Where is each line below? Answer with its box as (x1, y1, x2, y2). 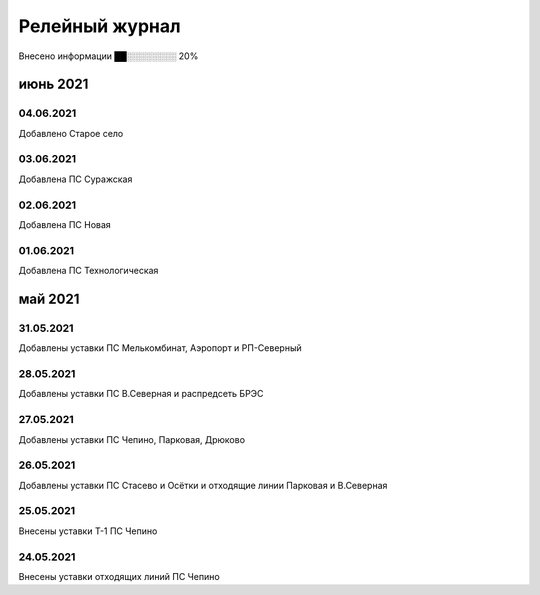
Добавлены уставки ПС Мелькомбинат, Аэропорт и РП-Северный (18, 342, 302, 354)
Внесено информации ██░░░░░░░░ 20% (18, 50, 199, 62)
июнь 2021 (18, 76, 89, 93)
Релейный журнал (18, 15, 181, 37)
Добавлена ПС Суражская (18, 173, 133, 185)
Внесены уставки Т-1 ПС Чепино (18, 525, 158, 537)
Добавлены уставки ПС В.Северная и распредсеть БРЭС (18, 388, 264, 400)
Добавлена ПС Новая (18, 218, 112, 230)
